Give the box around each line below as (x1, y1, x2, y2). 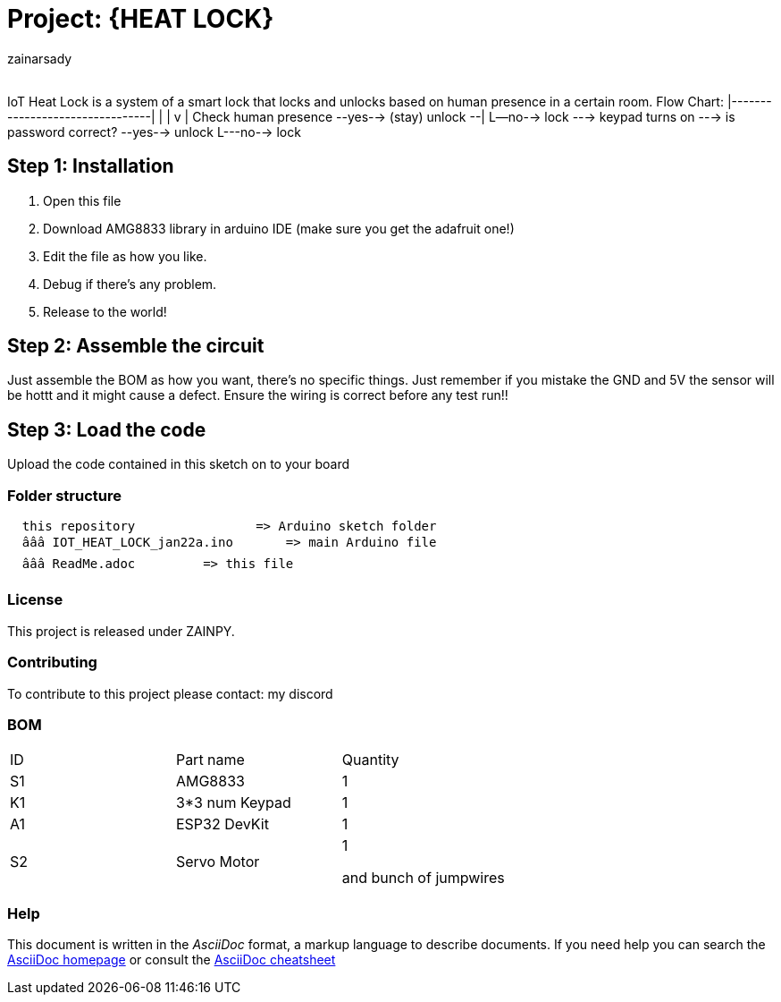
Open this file (43, 192, 122, 208)
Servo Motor (175, 853, 260, 871)
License (7, 590, 63, 609)
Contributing (7, 653, 97, 672)
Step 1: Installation (7, 155, 174, 178)
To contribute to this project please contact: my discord (7, 685, 333, 701)
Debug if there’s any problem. (43, 276, 217, 292)
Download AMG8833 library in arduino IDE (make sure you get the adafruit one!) (43, 220, 515, 236)
